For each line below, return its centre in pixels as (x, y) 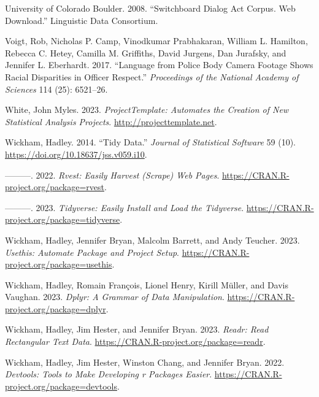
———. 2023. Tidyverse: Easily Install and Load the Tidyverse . (125, 207)
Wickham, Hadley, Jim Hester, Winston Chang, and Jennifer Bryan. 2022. (145, 362)
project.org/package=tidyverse (63, 219)
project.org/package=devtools (61, 386)
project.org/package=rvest (55, 187)
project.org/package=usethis (59, 264)
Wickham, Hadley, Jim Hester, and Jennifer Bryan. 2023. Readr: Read (137, 329)
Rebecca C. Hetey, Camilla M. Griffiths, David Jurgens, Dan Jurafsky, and (146, 52)
